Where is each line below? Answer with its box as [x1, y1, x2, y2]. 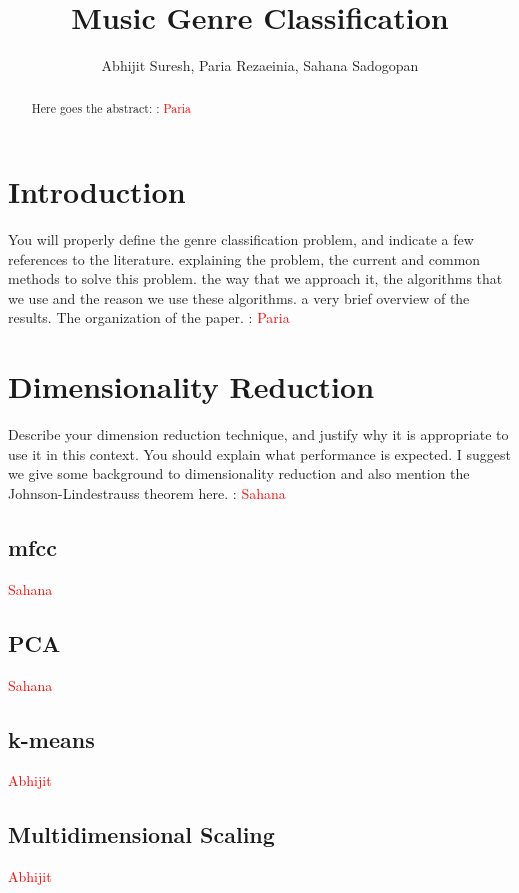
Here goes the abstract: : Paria [31, 99, 192, 116]
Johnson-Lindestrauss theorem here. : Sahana [8, 482, 286, 503]
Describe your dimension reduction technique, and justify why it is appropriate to [8, 424, 509, 445]
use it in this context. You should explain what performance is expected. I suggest [8, 443, 511, 464]
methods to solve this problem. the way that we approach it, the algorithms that [8, 268, 503, 289]
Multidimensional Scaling [8, 819, 275, 850]
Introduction [8, 171, 186, 212]
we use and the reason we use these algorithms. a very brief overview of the [8, 287, 470, 308]
